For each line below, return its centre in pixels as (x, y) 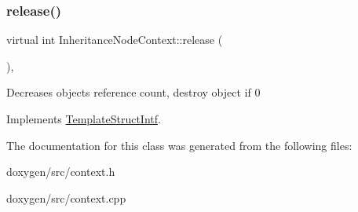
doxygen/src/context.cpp (66, 197)
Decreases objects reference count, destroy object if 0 (133, 92)
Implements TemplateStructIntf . (84, 119)
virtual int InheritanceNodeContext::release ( (115, 40)
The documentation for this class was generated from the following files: (179, 145)
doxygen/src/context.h (61, 172)
